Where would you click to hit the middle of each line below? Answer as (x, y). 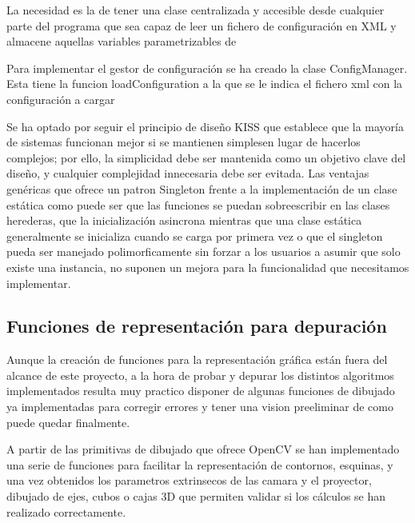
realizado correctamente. (66, 511)
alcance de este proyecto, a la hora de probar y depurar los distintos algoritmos (200, 375)
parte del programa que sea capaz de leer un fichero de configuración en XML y (202, 25)
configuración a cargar (61, 99)
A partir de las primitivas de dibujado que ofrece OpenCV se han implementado (203, 449)
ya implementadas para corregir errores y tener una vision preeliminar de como (200, 407)
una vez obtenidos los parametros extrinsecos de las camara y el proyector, (189, 480)
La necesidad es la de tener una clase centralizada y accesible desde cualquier (196, 10)
